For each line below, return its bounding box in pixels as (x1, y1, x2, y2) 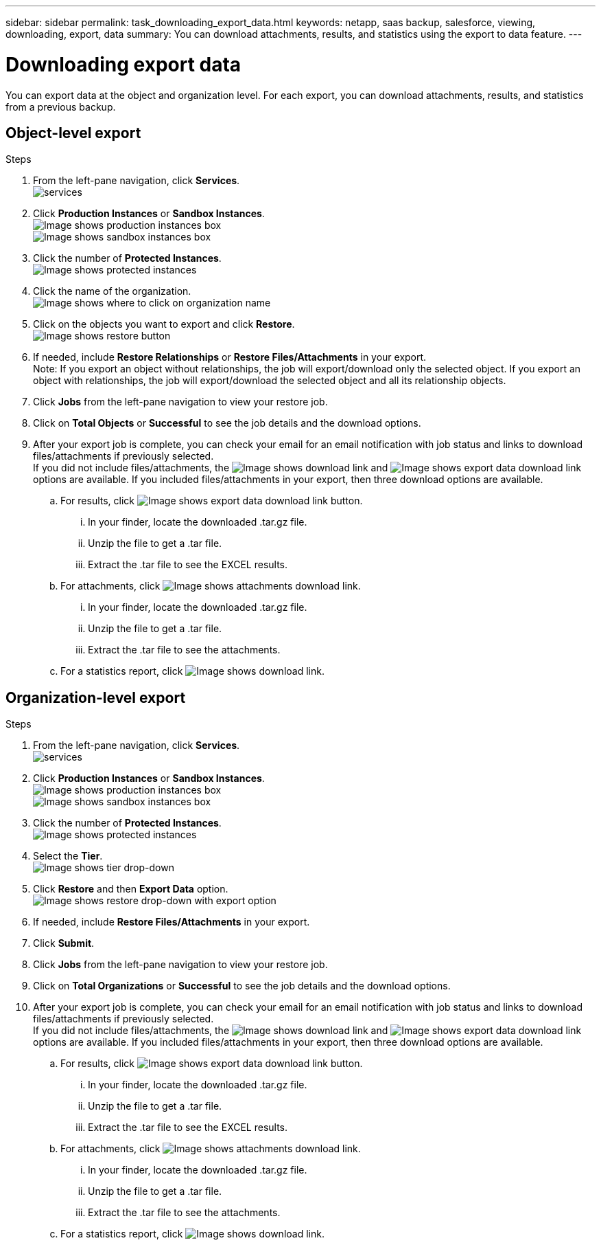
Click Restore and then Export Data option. (33, 883, 228, 895)
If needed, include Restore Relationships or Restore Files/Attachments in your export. (33, 351, 427, 363)
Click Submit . (33, 937, 95, 950)
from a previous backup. (5, 100, 116, 113)
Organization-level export (5, 688, 186, 706)
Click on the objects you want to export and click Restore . (33, 318, 295, 330)
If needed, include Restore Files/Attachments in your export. (33, 916, 310, 928)
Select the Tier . (33, 850, 103, 862)
